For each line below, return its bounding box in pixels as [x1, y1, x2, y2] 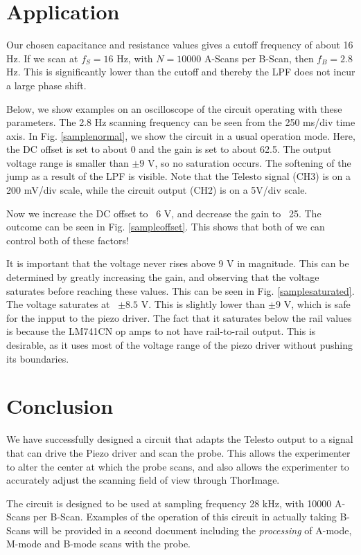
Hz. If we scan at [6, 51, 78, 65]
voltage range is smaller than [6, 155, 129, 170]
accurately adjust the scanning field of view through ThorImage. [6, 473, 280, 487]
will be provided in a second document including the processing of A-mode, [33, 522, 352, 537]
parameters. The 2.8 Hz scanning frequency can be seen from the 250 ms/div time [6, 115, 355, 129]
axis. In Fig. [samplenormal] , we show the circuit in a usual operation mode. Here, [6, 128, 355, 143]
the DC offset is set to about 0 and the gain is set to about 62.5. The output [6, 142, 332, 156]
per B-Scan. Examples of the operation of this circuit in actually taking [33, 509, 337, 524]
